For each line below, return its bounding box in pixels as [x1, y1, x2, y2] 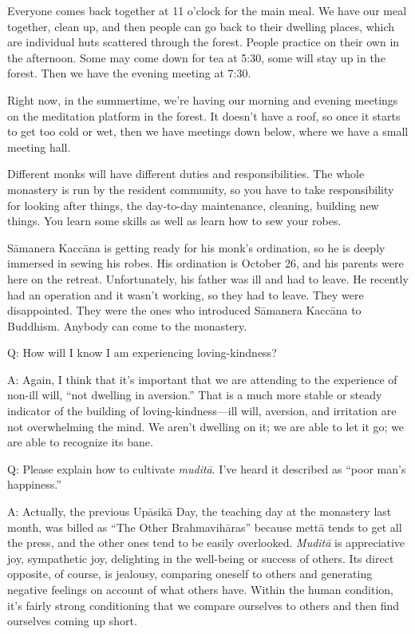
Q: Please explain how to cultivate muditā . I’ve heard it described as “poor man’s [7, 460, 406, 477]
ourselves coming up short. [7, 612, 137, 629]
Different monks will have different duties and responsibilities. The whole [7, 165, 365, 182]
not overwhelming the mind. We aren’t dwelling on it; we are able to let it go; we [7, 418, 405, 434]
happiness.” [7, 476, 61, 493]
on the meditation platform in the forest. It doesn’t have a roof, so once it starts [7, 107, 401, 124]
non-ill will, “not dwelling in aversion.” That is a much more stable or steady [7, 386, 382, 403]
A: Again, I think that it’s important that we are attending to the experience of [7, 370, 397, 387]
